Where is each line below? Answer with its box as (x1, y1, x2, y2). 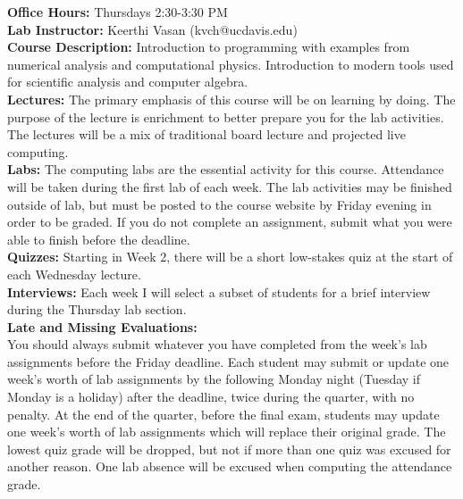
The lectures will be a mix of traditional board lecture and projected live (7, 125, 406, 144)
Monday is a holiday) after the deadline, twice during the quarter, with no (7, 387, 415, 406)
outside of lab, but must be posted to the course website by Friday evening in (7, 195, 432, 213)
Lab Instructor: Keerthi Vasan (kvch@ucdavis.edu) (7, 20, 298, 38)
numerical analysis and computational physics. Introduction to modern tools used (7, 54, 454, 73)
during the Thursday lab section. (7, 300, 187, 319)
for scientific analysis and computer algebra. (7, 72, 248, 91)
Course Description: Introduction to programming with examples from (7, 37, 410, 56)
